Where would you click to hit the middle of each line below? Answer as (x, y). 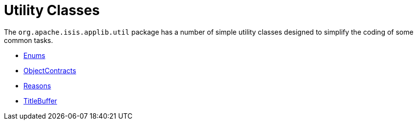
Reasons (37, 85)
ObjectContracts (50, 70)
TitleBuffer (40, 101)
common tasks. (29, 40)
